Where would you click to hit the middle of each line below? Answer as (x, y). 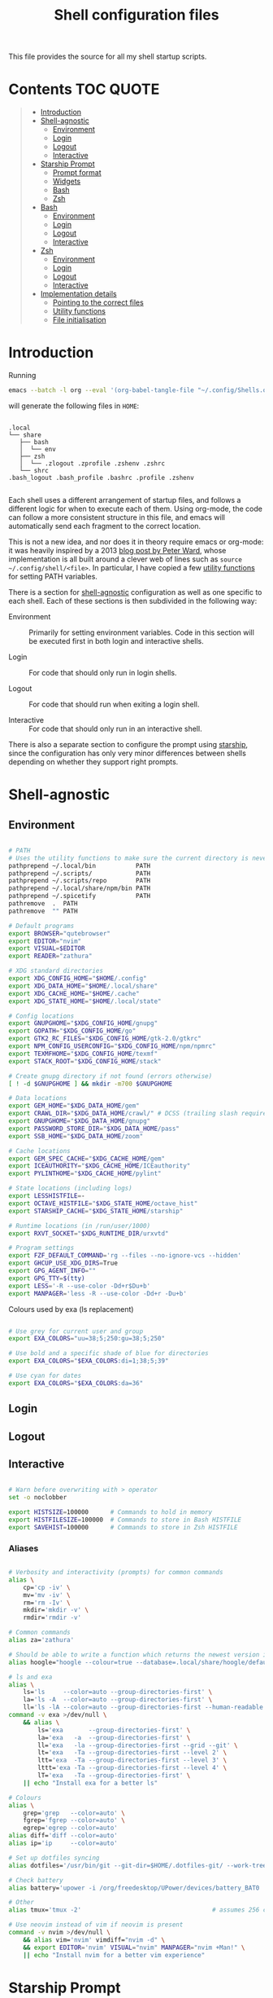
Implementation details (78, 294)
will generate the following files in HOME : (74, 406)
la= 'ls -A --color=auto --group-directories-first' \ (118, 1700)
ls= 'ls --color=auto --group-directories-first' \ (118, 1692)
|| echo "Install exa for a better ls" (91, 1783)
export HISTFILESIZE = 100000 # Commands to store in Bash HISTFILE (125, 1520)
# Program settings (41, 1248)
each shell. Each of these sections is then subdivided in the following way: (133, 601)
